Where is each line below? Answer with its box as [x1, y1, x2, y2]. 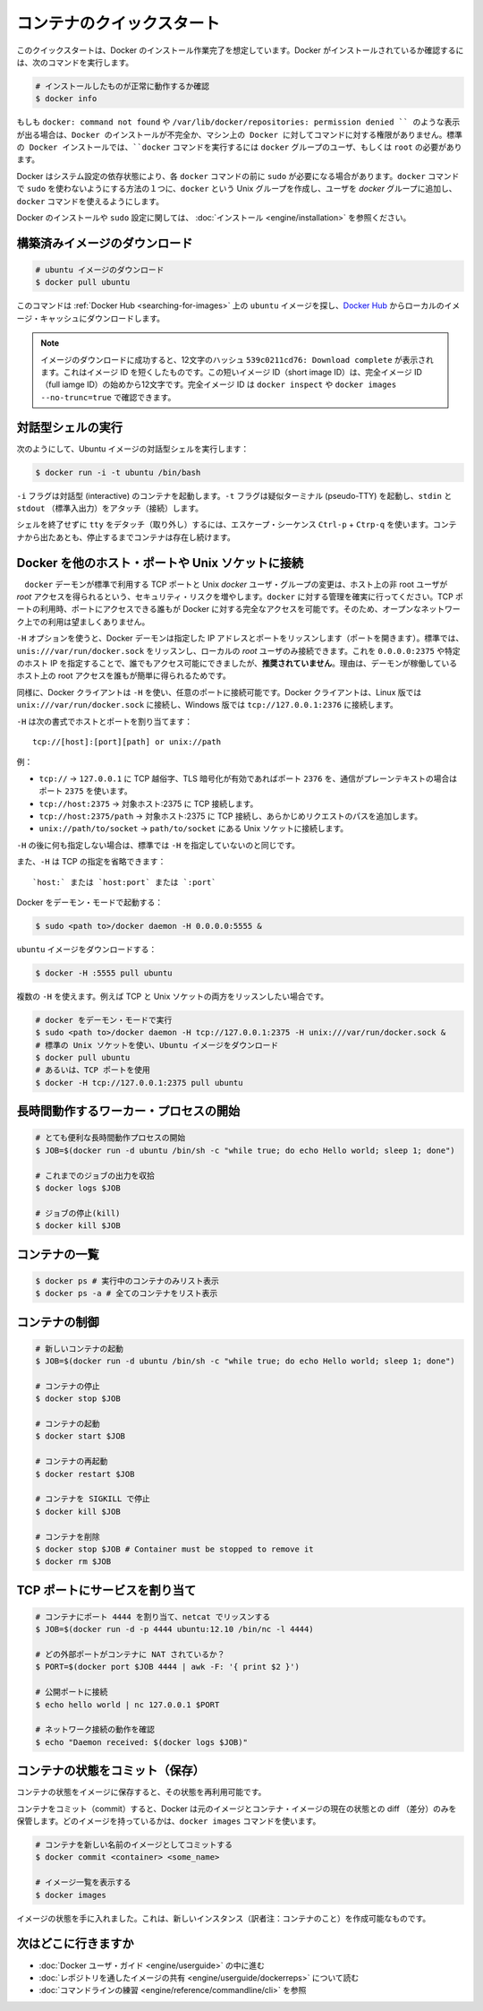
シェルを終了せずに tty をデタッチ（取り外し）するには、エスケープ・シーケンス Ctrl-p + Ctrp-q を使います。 [16, 520, 434, 530]
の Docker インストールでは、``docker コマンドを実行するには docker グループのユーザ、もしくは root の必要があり [16, 142, 462, 152]
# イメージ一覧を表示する [35, 1878, 131, 1887]
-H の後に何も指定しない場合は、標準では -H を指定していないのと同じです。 [16, 839, 300, 850]
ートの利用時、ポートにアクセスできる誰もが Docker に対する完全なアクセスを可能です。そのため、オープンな [16, 604, 422, 614]
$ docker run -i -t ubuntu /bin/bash [35, 467, 201, 477]
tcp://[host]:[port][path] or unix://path [32, 737, 222, 747]
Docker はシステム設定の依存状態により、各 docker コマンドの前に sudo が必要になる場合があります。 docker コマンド [16, 170, 460, 181]
